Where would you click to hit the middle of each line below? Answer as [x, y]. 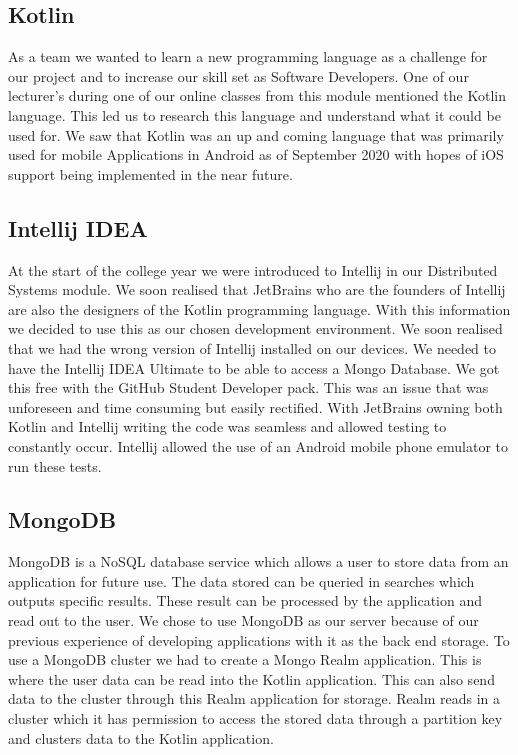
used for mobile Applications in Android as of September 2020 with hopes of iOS [256, 154]
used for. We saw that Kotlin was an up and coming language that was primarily [256, 134]
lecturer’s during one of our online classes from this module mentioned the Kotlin [257, 95]
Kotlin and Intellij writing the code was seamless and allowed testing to [227, 426]
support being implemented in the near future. [150, 173]
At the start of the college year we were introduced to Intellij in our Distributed [253, 269]
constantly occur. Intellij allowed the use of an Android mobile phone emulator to [258, 445]
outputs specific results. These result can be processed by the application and [245, 600]
